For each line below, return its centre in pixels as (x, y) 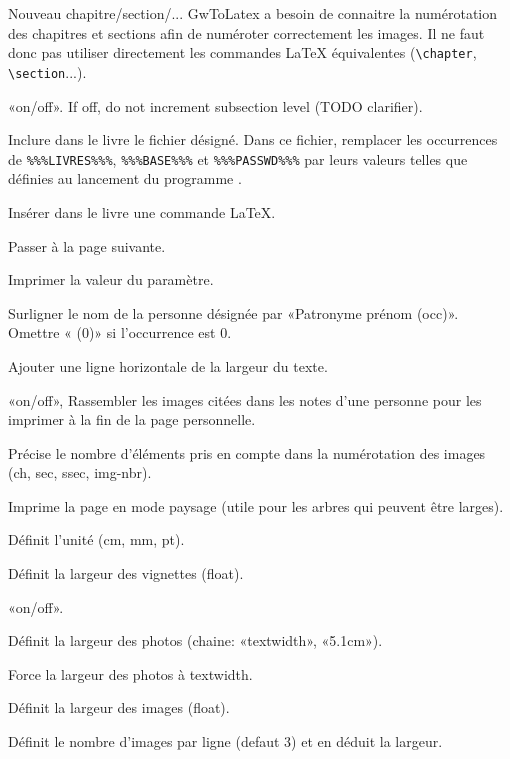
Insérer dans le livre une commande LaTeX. (142, 211)
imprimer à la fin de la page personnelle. (132, 419)
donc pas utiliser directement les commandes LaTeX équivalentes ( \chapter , (242, 52)
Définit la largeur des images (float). (119, 707)
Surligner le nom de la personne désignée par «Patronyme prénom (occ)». (233, 312)
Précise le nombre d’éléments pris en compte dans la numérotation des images (247, 452)
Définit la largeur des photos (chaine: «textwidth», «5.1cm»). (195, 640)
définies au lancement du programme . (125, 178)
